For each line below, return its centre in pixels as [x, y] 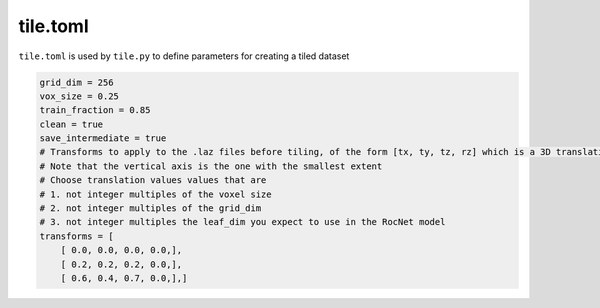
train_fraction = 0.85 [95, 110]
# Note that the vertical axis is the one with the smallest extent [211, 166]
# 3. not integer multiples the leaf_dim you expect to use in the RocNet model [242, 222]
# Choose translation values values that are [153, 180]
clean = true [71, 124]
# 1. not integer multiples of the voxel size [155, 194]
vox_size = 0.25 [79, 96]
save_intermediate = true [103, 138]
